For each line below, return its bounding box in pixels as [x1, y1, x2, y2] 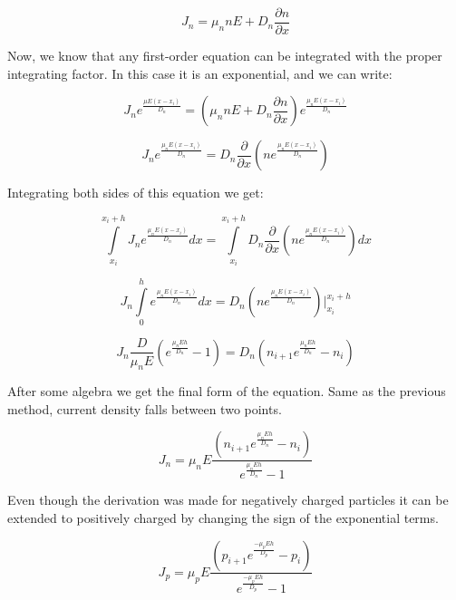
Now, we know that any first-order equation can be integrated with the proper [7, 46, 442, 65]
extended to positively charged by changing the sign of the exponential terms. [7, 508, 439, 527]
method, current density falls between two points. [7, 399, 282, 418]
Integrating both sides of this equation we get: [7, 183, 264, 202]
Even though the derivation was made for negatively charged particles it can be [7, 490, 449, 509]
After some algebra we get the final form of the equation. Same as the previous [7, 382, 446, 401]
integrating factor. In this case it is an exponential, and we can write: [7, 63, 393, 82]
